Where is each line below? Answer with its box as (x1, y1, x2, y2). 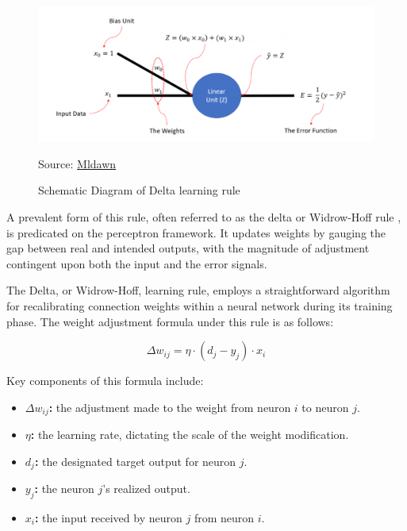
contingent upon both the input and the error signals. (6, 255, 267, 271)
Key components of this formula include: (6, 372, 204, 389)
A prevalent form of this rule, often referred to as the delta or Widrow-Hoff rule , (6, 208, 401, 225)
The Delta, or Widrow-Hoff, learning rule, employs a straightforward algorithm (6, 282, 390, 298)
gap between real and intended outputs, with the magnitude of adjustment (6, 240, 370, 256)
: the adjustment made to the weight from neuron (48, 398, 291, 415)
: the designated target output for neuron (34, 452, 236, 469)
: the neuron (34, 480, 94, 497)
